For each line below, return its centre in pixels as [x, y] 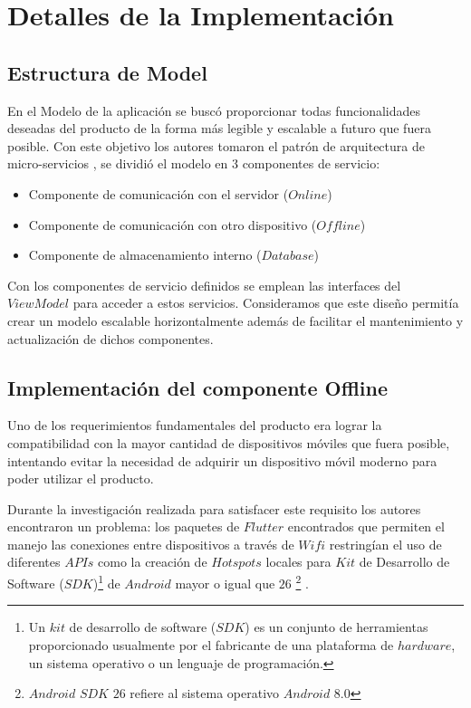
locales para [298, 562]
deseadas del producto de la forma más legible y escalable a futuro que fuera [219, 128]
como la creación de [153, 562]
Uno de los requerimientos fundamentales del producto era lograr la [195, 425]
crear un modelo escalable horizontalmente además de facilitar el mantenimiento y [235, 320]
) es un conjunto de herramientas [336, 627]
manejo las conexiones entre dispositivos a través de [151, 544]
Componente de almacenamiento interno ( [145, 255]
